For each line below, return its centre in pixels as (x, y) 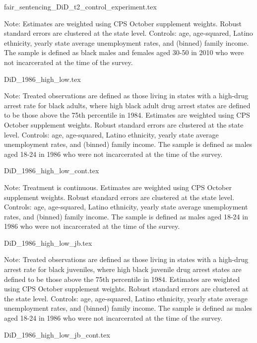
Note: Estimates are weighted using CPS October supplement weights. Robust (123, 23)
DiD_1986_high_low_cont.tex (52, 171)
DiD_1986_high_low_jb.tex (48, 242)
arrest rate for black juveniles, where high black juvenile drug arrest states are (123, 269)
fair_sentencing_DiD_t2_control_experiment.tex (80, 6)
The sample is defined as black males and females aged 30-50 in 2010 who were (124, 52)
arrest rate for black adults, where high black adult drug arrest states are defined (127, 105)
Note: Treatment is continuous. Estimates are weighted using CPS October (118, 187)
